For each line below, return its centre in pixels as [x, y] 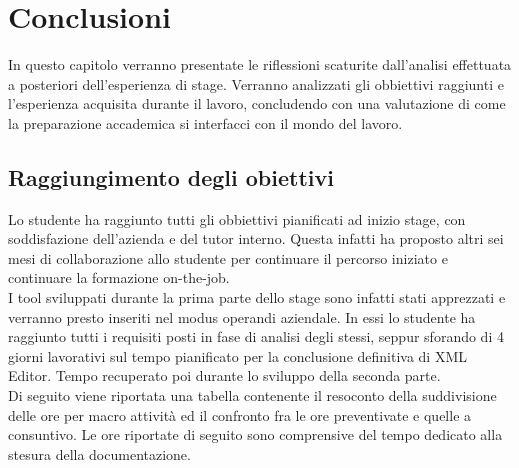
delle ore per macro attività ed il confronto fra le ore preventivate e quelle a [240, 414]
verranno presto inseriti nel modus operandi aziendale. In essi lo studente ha [242, 316]
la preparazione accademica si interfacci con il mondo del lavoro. [205, 122]
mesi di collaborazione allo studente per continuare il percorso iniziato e [228, 257]
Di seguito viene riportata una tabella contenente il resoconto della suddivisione [252, 395]
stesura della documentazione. [99, 453]
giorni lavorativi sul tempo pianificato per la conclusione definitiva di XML [238, 355]
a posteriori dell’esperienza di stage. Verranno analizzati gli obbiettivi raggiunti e [256, 83]
